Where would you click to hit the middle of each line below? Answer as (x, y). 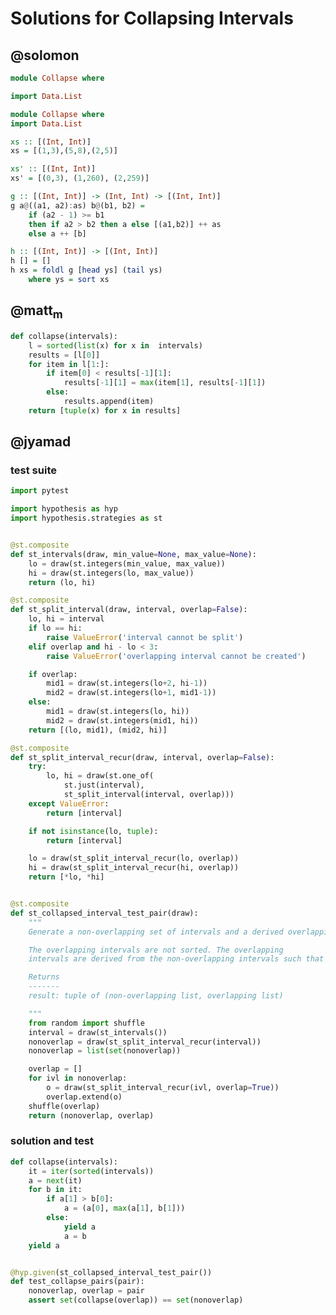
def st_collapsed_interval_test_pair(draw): (104, 913)
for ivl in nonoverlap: (78, 1078)
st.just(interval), (104, 785)
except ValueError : (69, 803)
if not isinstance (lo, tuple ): (93, 831)
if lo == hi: (55, 628)
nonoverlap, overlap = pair (86, 1291)
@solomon (45, 55)
